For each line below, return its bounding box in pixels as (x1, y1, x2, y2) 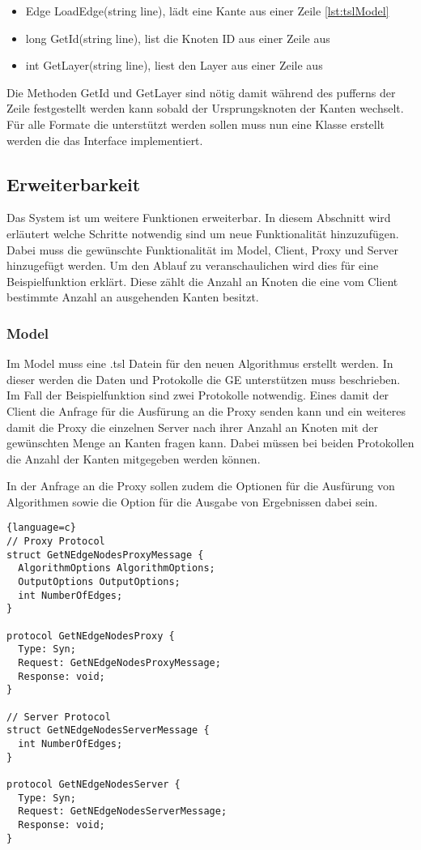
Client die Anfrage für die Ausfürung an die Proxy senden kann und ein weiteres (6, 402, 406, 419)
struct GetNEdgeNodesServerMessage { (6, 724, 210, 737)
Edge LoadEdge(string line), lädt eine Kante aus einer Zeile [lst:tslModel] (25, 2, 389, 19)
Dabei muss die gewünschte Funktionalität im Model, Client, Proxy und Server (6, 241, 398, 258)
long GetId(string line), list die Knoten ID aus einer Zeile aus (25, 29, 330, 46)
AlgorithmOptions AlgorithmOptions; (18, 562, 215, 574)
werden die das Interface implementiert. (6, 131, 203, 148)
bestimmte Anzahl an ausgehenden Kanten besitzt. (6, 288, 259, 305)
